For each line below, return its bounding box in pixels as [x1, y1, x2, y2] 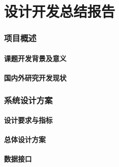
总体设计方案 [4, 134, 46, 145]
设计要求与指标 [4, 115, 53, 125]
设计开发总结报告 [4, 1, 116, 21]
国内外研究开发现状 [4, 73, 66, 83]
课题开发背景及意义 [4, 53, 66, 63]
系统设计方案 [4, 93, 53, 106]
